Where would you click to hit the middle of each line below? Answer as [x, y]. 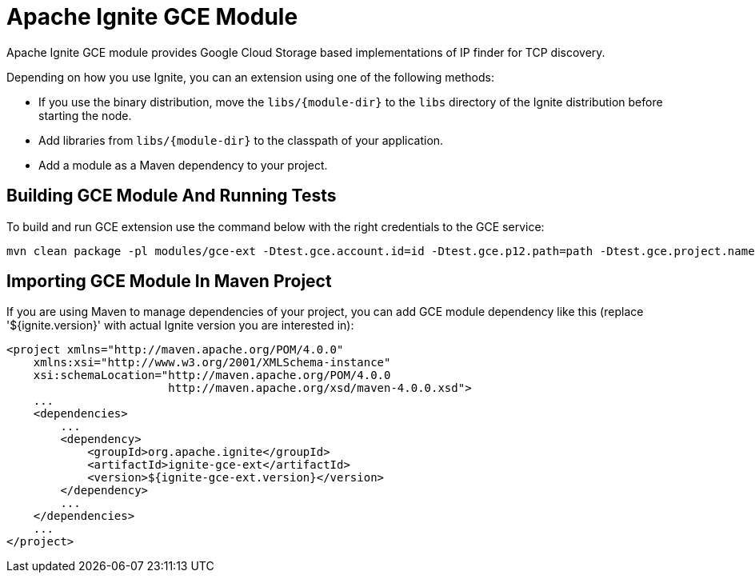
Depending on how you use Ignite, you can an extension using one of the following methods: [251, 77]
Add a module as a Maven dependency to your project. [183, 165]
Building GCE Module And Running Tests [172, 196]
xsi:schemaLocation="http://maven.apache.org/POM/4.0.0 [212, 375]
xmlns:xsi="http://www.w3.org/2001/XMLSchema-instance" [212, 363]
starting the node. [85, 115]
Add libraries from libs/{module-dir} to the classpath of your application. [241, 140]
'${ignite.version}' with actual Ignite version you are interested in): [180, 325]
